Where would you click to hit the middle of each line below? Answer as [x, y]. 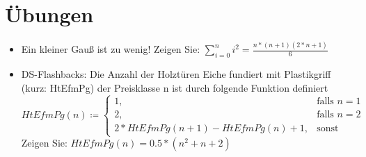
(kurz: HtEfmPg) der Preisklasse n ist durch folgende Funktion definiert [175, 87]
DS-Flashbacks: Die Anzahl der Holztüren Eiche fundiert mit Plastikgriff [176, 74]
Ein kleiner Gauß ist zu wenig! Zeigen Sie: [111, 49]
